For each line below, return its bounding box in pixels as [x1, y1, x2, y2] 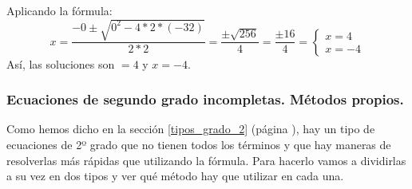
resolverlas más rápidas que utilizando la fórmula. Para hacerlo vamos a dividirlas [6, 152, 406, 168]
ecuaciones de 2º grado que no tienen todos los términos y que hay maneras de [6, 136, 391, 152]
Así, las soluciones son [6, 55, 115, 72]
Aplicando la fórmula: [6, 2, 113, 18]
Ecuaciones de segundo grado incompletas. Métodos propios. [6, 89, 404, 109]
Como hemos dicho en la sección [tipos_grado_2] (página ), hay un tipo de [6, 120, 375, 137]
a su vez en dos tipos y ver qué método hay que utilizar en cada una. [6, 167, 344, 184]
